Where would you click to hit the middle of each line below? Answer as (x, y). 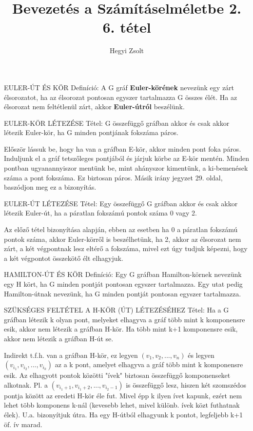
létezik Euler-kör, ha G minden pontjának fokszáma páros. (91, 132)
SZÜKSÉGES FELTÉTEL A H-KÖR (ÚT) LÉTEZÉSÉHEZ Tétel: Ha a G (117, 310)
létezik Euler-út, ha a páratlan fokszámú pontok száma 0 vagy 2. (100, 213)
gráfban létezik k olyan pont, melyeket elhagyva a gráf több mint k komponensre (125, 319)
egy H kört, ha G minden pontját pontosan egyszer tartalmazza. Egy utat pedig (123, 284)
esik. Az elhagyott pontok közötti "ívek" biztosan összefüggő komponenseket (117, 375)
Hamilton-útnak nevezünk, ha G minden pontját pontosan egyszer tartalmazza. (123, 293)
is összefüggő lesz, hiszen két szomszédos (186, 384)
